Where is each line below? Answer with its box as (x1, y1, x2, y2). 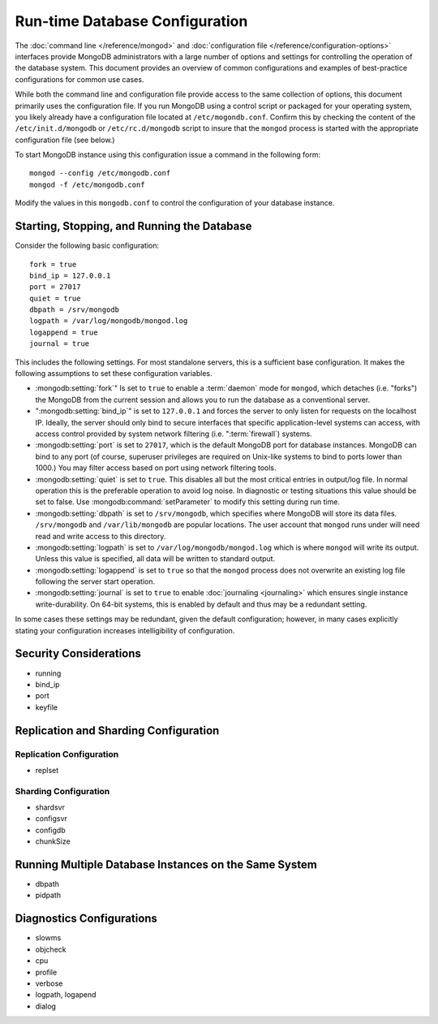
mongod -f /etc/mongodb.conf (29, 179, 145, 189)
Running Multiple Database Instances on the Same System (15, 858, 318, 871)
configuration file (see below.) (15, 135, 115, 145)
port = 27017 (29, 283, 81, 292)
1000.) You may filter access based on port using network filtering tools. (35, 463, 277, 473)
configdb (35, 825, 66, 835)
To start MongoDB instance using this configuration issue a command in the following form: (15, 150, 320, 160)
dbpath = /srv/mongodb (29, 305, 120, 314)
